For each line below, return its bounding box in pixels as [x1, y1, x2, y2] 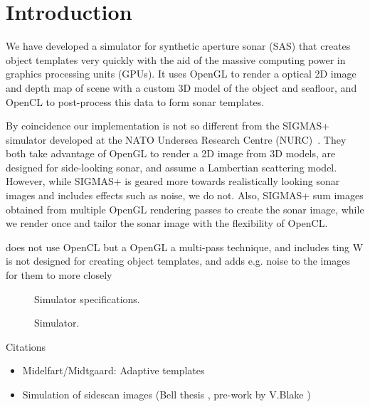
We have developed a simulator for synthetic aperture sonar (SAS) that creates [6, 38, 351, 53]
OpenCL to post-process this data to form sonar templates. [6, 94, 265, 109]
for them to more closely [6, 268, 112, 282]
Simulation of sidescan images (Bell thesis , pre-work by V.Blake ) [22, 387, 311, 401]
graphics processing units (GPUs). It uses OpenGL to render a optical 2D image [6, 66, 356, 81]
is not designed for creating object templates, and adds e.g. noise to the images [6, 253, 350, 268]
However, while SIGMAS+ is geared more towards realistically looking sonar [6, 174, 340, 189]
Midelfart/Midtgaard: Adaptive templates [22, 363, 205, 378]
